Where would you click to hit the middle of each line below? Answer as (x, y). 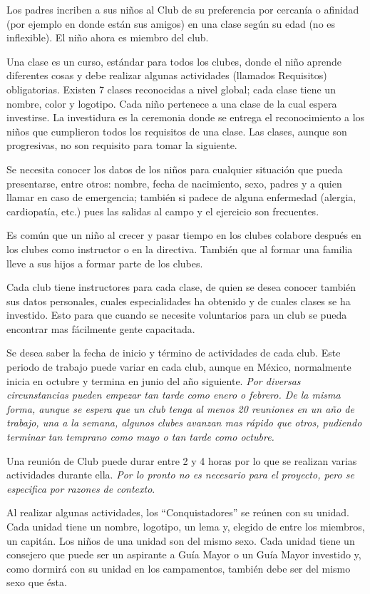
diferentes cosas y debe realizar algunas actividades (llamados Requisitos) (167, 75)
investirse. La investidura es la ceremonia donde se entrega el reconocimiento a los (186, 117)
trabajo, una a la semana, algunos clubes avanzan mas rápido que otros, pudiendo (184, 423)
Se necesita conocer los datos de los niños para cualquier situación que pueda (175, 169)
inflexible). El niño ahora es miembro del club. (108, 37)
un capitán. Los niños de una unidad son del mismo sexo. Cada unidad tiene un (181, 540)
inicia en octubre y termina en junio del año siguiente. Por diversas (154, 380)
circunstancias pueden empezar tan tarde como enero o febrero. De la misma (174, 395)
